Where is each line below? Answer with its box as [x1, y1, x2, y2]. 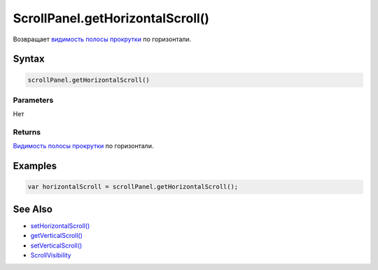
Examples [13, 160, 57, 172]
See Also [13, 203, 52, 215]
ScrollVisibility [30, 251, 71, 260]
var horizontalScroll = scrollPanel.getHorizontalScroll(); [27, 183, 239, 191]
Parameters [13, 95, 54, 105]
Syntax [13, 53, 45, 65]
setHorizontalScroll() [30, 221, 90, 230]
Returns [13, 127, 41, 137]
